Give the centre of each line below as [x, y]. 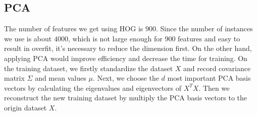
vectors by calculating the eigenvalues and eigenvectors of [93, 88]
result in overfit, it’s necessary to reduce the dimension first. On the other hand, [128, 48]
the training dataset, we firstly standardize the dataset [89, 68]
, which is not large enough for [115, 38]
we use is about [28, 38]
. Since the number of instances [204, 28]
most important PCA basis [209, 78]
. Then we [214, 88]
